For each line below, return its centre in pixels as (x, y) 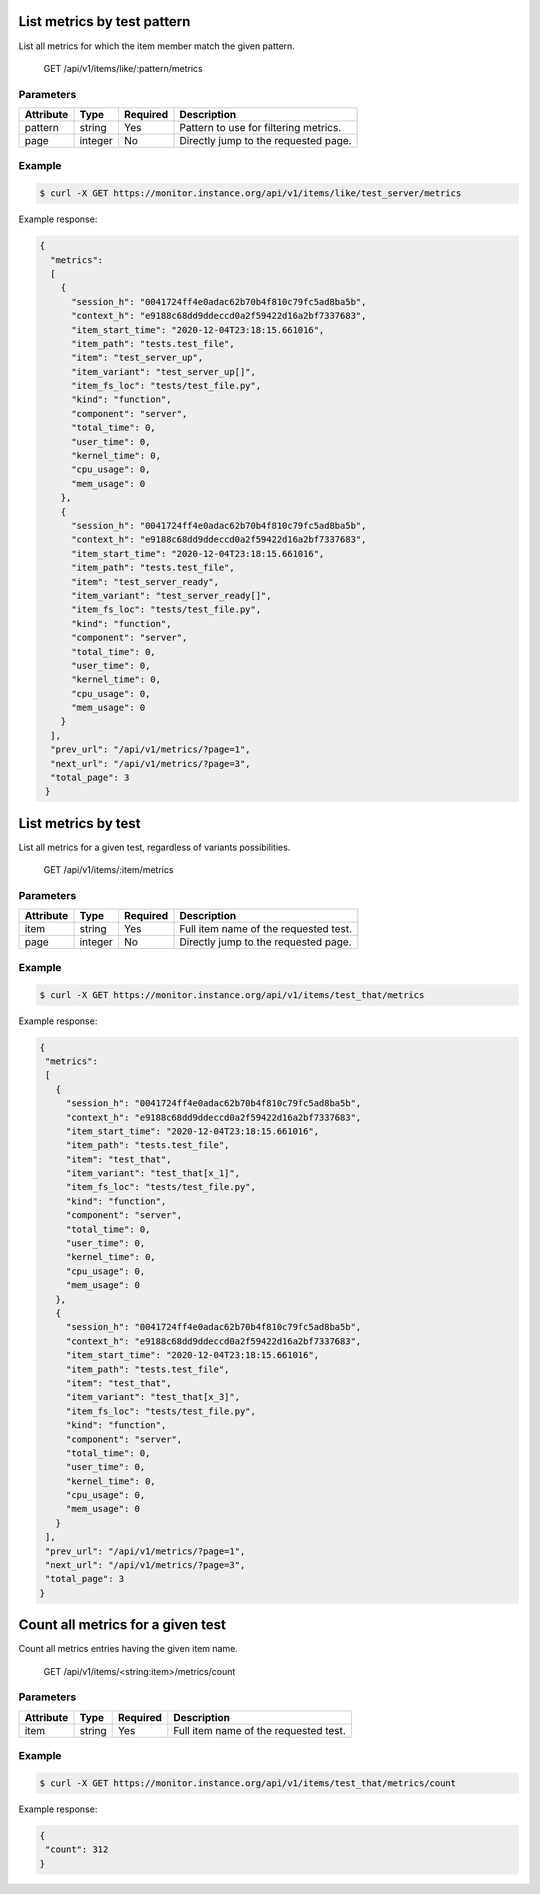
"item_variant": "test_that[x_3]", (152, 1397)
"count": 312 (77, 1849)
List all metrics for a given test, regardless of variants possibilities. (154, 847)
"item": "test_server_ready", (145, 581)
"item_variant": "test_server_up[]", (164, 371)
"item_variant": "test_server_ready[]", (171, 595)
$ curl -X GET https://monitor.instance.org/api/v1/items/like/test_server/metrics (250, 193)
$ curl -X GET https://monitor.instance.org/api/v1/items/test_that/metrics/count (248, 1783)
